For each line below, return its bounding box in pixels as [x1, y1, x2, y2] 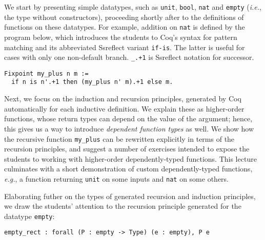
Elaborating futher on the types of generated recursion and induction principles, [4, 190, 256, 201]
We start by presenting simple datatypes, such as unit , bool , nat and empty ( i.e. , [4, 2, 261, 12]
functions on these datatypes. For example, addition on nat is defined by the [4, 21, 245, 32]
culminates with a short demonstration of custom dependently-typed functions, [4, 163, 253, 174]
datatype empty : [4, 210, 55, 221]
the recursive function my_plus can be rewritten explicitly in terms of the [4, 133, 235, 144]
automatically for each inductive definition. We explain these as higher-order [4, 103, 244, 114]
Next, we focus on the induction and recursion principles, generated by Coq [4, 93, 241, 104]
